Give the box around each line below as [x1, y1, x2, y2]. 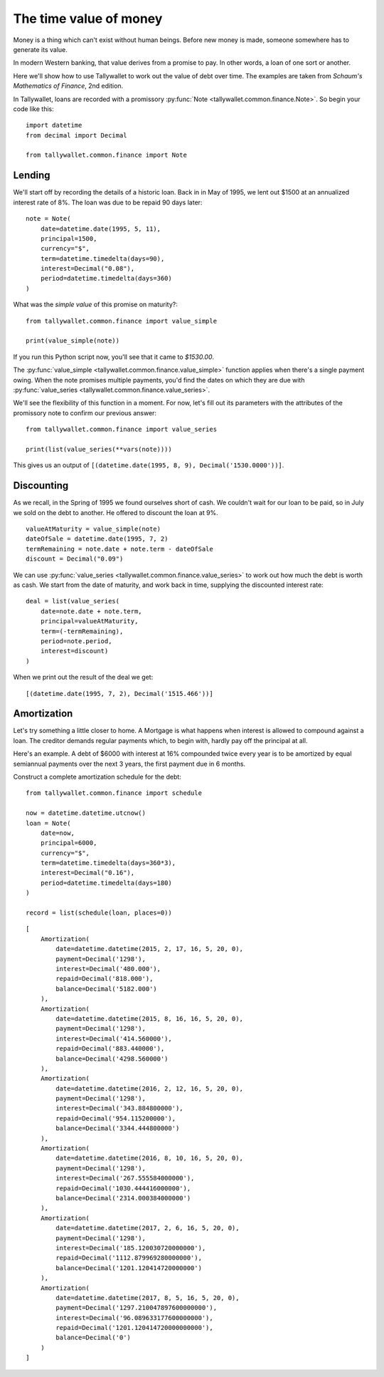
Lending [13, 170, 50, 182]
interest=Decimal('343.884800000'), [55, 1104, 184, 1113]
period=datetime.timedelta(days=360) [40, 274, 172, 283]
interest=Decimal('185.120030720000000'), [55, 1244, 206, 1252]
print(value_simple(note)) [26, 337, 120, 345]
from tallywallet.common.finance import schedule [26, 789, 203, 797]
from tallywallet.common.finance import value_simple [26, 317, 217, 325]
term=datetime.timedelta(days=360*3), [40, 859, 176, 867]
